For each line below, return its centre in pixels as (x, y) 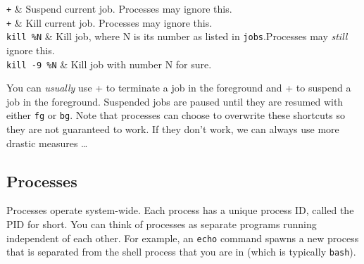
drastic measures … (47, 143)
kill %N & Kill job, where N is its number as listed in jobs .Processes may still (177, 36)
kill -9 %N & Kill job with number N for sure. (109, 64)
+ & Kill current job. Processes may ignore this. (109, 22)
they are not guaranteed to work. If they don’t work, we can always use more (173, 129)
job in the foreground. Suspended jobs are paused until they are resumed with (175, 101)
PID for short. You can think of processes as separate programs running (162, 224)
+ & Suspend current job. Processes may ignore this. (119, 8)
